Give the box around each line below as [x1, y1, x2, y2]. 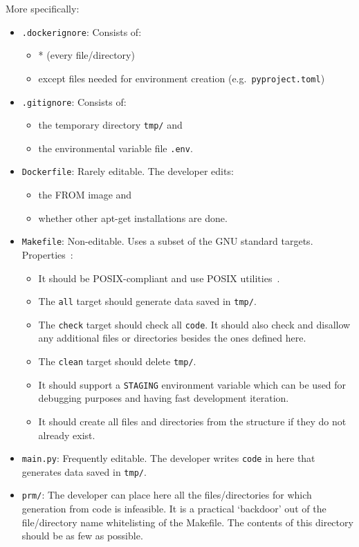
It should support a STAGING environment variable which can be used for [38, 377, 347, 391]
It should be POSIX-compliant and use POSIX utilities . [38, 270, 280, 285]
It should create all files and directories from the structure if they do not [38, 414, 347, 428]
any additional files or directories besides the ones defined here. [38, 331, 306, 345]
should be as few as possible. [21, 528, 143, 543]
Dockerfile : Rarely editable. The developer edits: [21, 164, 234, 178]
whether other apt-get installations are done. [38, 210, 228, 225]
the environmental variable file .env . [38, 140, 193, 155]
